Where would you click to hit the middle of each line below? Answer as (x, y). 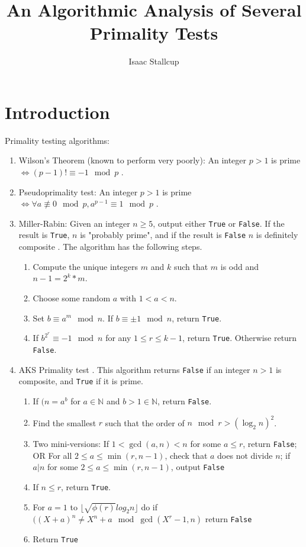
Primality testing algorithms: (57, 140)
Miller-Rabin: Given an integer (74, 223)
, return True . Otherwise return (240, 338)
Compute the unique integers (86, 266)
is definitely (277, 235)
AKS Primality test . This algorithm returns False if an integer (134, 369)
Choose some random (72, 297)
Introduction (57, 112)
